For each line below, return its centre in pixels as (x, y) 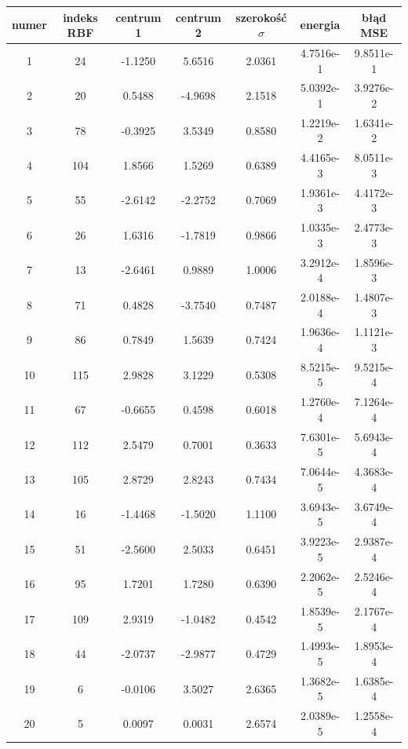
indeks (80, 17)
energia (320, 25)
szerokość (261, 17)
